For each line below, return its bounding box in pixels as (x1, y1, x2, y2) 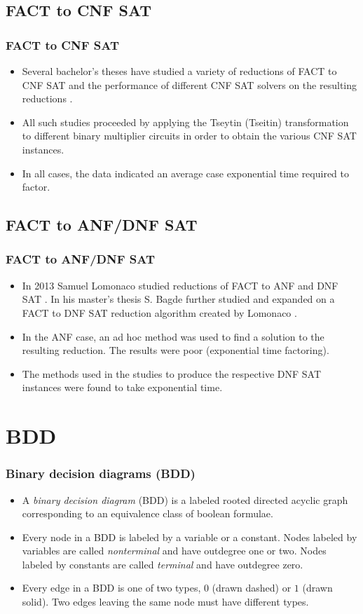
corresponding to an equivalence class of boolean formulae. (22, 506, 273, 521)
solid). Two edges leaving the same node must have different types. (22, 594, 309, 609)
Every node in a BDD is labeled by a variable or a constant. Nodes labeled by (22, 529, 357, 544)
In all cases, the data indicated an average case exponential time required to (22, 165, 349, 180)
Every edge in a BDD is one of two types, (22, 580, 201, 595)
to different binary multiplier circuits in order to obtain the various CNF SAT (22, 128, 357, 143)
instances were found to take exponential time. (22, 380, 223, 395)
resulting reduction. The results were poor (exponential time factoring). (22, 343, 329, 357)
